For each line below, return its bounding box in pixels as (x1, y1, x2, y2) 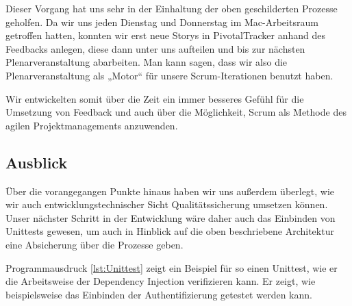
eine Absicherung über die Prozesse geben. (5, 237, 184, 251)
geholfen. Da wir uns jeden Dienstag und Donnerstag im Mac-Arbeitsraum (5, 14, 318, 29)
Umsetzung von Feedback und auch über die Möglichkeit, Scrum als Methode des (5, 105, 347, 119)
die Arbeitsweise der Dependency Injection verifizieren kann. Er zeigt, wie (5, 274, 316, 288)
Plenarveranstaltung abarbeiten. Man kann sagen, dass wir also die (5, 55, 288, 69)
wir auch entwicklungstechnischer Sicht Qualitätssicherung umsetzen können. (5, 197, 328, 212)
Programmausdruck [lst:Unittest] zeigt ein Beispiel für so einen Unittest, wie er (5, 260, 338, 275)
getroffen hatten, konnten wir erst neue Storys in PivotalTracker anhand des (5, 28, 325, 42)
